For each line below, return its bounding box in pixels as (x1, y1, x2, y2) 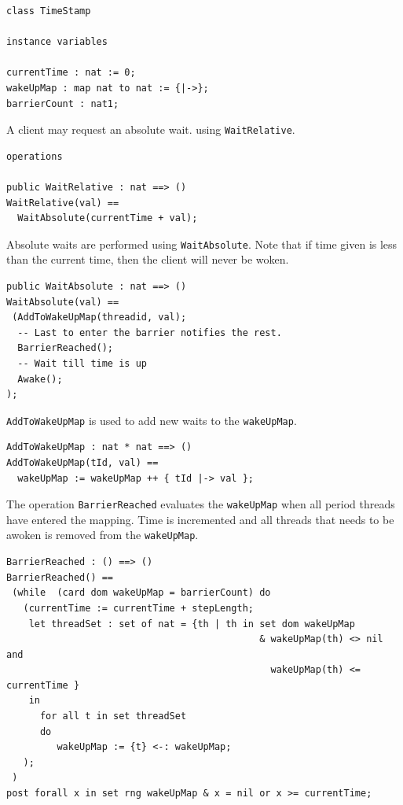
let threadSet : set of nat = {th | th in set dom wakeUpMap (28, 618, 355, 630)
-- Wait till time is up (17, 358, 147, 369)
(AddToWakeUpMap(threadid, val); (12, 312, 187, 323)
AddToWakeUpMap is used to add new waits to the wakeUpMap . (6, 412, 297, 428)
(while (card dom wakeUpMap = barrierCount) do (12, 587, 271, 599)
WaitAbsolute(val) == (6, 296, 119, 308)
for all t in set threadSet (39, 711, 187, 722)
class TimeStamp (6, 6, 91, 17)
